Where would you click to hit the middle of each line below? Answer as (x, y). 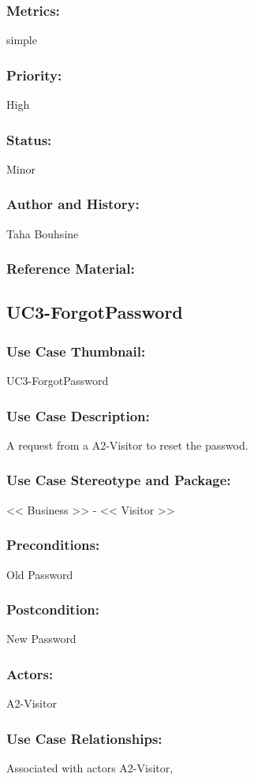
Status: (29, 139)
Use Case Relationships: (84, 738)
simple (22, 40)
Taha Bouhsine (43, 233)
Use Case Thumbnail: (76, 351)
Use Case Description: (78, 415)
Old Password (40, 574)
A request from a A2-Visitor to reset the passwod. (127, 445)
